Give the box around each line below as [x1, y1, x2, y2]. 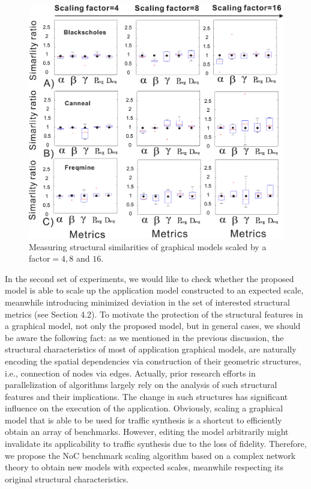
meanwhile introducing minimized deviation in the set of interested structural [5, 295, 290, 308]
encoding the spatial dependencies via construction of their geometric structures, [5, 354, 301, 367]
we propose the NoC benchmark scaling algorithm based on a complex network [5, 449, 296, 461]
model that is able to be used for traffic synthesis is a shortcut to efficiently [5, 413, 282, 426]
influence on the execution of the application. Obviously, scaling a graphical [5, 402, 283, 414]
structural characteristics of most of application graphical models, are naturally [5, 343, 297, 355]
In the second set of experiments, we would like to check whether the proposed [5, 272, 294, 284]
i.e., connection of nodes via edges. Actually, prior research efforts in [5, 366, 256, 379]
